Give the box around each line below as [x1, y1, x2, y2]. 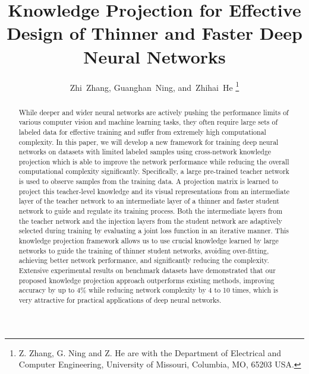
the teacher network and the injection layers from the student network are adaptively [18, 215, 282, 226]
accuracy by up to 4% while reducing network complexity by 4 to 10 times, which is [18, 285, 278, 295]
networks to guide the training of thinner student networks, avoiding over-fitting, [18, 245, 269, 255]
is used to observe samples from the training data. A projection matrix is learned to [18, 176, 279, 186]
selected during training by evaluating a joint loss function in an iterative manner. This [18, 226, 289, 236]
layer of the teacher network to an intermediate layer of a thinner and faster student [18, 196, 279, 206]
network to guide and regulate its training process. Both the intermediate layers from [18, 206, 283, 216]
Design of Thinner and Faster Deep [7, 21, 302, 45]
